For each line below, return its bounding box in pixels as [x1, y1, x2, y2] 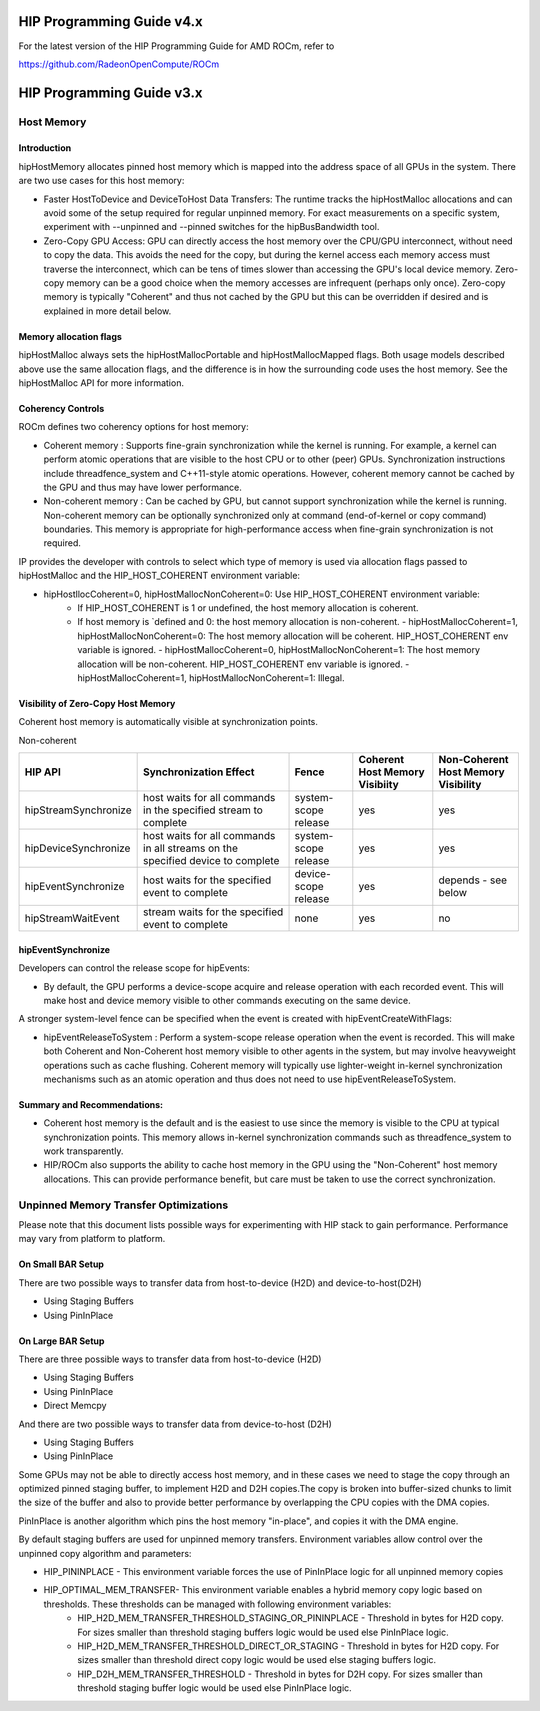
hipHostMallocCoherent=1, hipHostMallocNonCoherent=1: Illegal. [77, 671, 345, 684]
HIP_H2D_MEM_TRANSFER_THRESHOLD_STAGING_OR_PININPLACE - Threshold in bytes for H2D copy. [77, 1612, 504, 1624]
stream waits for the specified [143, 905, 284, 919]
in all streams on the [143, 841, 239, 855]
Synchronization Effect [143, 765, 255, 779]
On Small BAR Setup [18, 1258, 105, 1270]
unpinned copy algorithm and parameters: [18, 1547, 192, 1559]
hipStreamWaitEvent [24, 911, 120, 925]
